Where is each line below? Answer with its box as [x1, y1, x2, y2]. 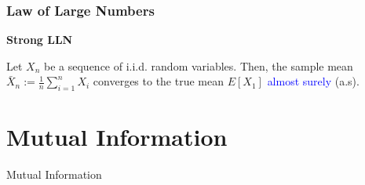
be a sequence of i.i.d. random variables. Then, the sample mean [44, 57, 353, 74]
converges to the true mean [93, 73, 224, 89]
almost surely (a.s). [267, 73, 360, 89]
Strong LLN [6, 31, 73, 48]
